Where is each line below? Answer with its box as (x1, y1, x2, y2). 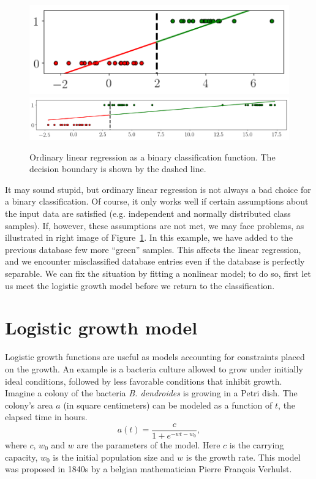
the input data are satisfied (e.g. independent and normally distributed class (5, 207, 291, 220)
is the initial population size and (53, 450, 175, 463)
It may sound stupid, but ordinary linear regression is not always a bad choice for (5, 183, 311, 195)
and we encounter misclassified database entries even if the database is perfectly (5, 255, 305, 268)
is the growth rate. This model (186, 450, 301, 463)
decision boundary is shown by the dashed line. (29, 162, 206, 175)
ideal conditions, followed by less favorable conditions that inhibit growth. (5, 374, 282, 387)
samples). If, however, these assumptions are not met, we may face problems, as (5, 219, 304, 232)
